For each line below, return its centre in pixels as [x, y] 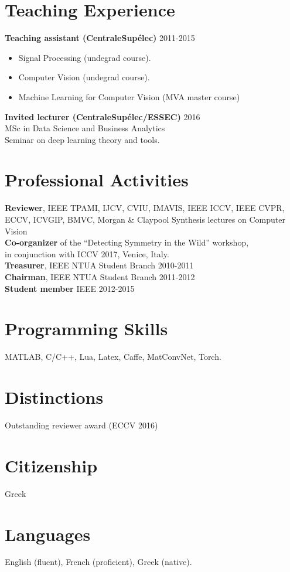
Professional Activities [97, 180]
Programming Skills [86, 328]
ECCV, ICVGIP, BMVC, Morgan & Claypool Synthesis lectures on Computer [145, 219]
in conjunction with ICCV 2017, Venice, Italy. [87, 253]
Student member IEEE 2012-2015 [70, 288]
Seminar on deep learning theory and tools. [82, 139]
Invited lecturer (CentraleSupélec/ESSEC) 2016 [103, 116]
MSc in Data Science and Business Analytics [85, 128]
